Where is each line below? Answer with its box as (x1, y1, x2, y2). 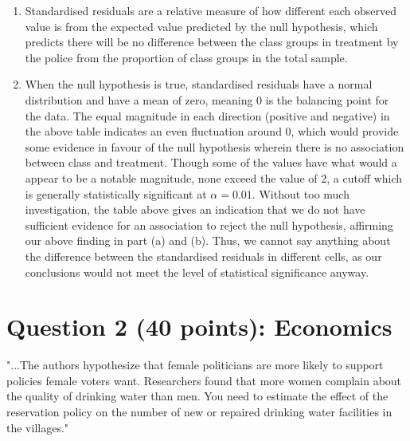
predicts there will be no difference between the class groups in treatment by (25, 33, 399, 50)
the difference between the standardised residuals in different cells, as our (25, 247, 382, 264)
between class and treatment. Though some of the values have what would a (25, 154, 397, 171)
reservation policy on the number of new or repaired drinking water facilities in (6, 404, 392, 419)
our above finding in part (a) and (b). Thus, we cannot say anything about (25, 232, 391, 249)
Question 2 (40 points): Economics (6, 310, 392, 343)
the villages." (6, 419, 69, 435)
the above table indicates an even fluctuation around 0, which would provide (25, 123, 399, 140)
